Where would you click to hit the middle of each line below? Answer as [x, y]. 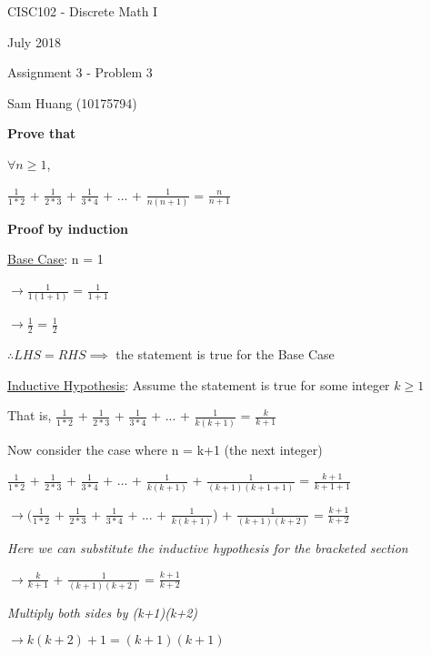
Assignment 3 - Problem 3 [80, 72]
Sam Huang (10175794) [72, 102]
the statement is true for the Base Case [225, 354]
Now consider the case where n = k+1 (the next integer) [165, 449]
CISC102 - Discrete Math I [83, 11]
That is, [30, 415]
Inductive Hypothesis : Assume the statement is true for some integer [199, 384]
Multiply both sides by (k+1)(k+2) [103, 612]
